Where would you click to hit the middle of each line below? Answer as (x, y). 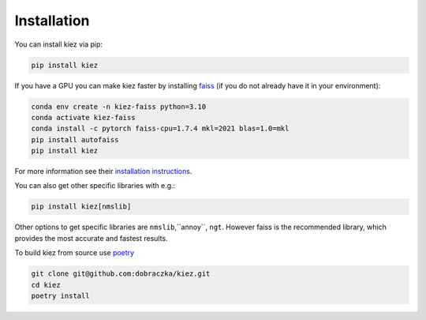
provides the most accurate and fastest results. (92, 238)
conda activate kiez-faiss (83, 117)
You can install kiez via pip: (58, 44)
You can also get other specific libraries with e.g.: (95, 186)
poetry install (60, 296)
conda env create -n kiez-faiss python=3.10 (119, 106)
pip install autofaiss (75, 139)
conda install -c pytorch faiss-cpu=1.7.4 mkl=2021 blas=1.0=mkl (160, 129)
